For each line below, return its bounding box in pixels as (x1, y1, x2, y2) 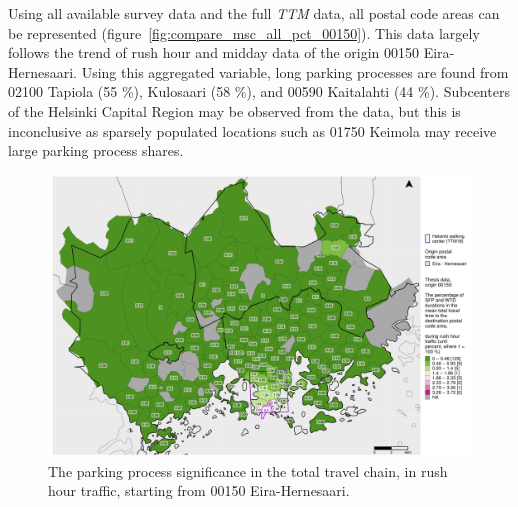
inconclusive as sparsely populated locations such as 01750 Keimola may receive (8, 120, 497, 141)
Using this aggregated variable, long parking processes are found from (81, 61, 509, 82)
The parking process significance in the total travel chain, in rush (48, 460, 448, 481)
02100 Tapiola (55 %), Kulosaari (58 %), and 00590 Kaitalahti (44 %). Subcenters (8, 81, 510, 102)
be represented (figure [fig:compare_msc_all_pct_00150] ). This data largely (8, 22, 480, 43)
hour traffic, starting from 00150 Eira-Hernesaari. (48, 480, 350, 501)
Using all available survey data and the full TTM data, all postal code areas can (8, 3, 500, 23)
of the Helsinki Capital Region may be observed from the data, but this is (8, 100, 461, 121)
